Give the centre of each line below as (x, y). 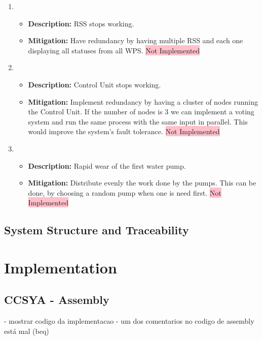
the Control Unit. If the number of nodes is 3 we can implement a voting (141, 112)
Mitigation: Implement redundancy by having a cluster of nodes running (143, 101)
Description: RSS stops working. (81, 23)
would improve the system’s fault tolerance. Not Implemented (124, 131)
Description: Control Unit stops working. (95, 84)
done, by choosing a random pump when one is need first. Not (125, 192)
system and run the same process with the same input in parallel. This (138, 121)
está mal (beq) (27, 331)
